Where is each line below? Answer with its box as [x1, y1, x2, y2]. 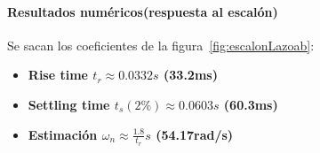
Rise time [28, 65, 88, 84]
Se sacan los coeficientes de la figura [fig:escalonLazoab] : [7, 35, 315, 54]
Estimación [28, 125, 98, 143]
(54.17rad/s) [156, 125, 234, 143]
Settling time [28, 95, 110, 113]
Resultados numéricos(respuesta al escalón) [7, 2, 278, 20]
